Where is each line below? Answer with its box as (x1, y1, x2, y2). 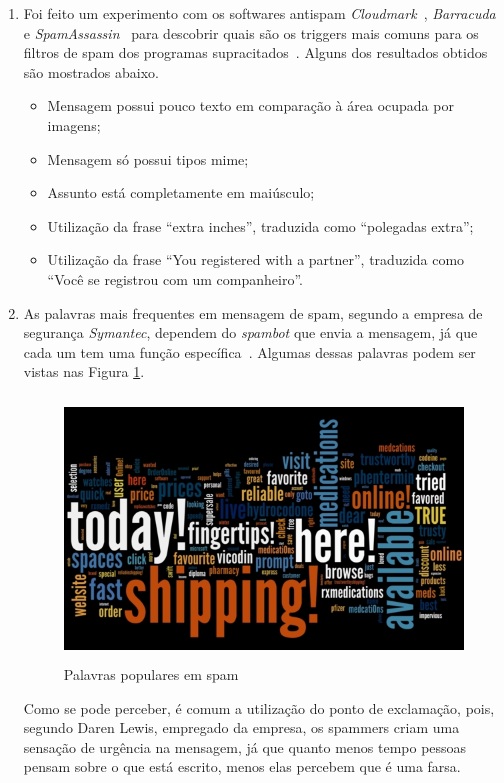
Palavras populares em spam (63, 664, 239, 685)
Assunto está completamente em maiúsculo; (47, 182, 315, 203)
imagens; (47, 114, 101, 135)
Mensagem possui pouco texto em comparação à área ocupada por (47, 95, 454, 116)
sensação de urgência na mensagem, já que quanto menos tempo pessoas (23, 736, 467, 757)
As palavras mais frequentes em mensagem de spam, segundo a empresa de (23, 302, 483, 323)
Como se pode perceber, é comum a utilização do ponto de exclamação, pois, (23, 697, 495, 718)
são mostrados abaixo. (23, 61, 160, 82)
